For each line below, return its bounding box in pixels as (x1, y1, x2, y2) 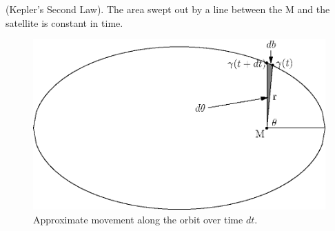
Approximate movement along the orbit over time (33, 212, 243, 226)
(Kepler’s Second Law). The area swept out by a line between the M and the (6, 2, 330, 16)
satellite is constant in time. (6, 15, 123, 30)
